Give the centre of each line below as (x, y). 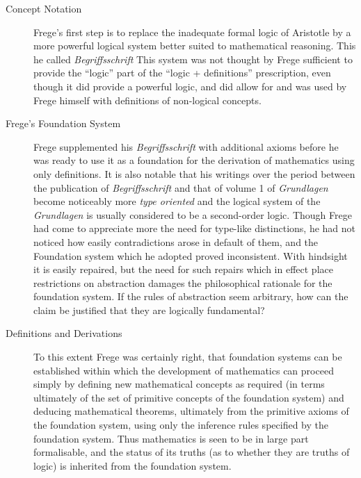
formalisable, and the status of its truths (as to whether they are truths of (192, 452)
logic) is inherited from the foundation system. (133, 465)
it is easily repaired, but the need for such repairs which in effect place (183, 269)
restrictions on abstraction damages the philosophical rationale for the (183, 282)
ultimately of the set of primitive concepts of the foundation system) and (189, 397)
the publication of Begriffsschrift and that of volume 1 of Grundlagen (181, 187)
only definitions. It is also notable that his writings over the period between (194, 173)
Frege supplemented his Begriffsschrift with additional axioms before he (186, 146)
